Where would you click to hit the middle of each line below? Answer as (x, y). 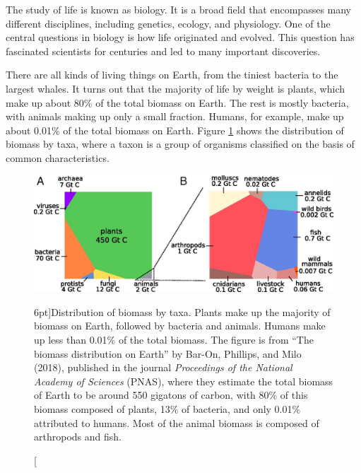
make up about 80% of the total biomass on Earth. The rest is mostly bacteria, (177, 102)
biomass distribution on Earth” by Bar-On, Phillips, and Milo (168, 353)
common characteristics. (58, 157)
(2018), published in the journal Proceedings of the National (163, 367)
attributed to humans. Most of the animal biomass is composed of (177, 422)
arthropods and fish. (78, 437)
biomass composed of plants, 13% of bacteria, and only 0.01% (167, 408)
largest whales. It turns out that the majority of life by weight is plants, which (176, 88)
